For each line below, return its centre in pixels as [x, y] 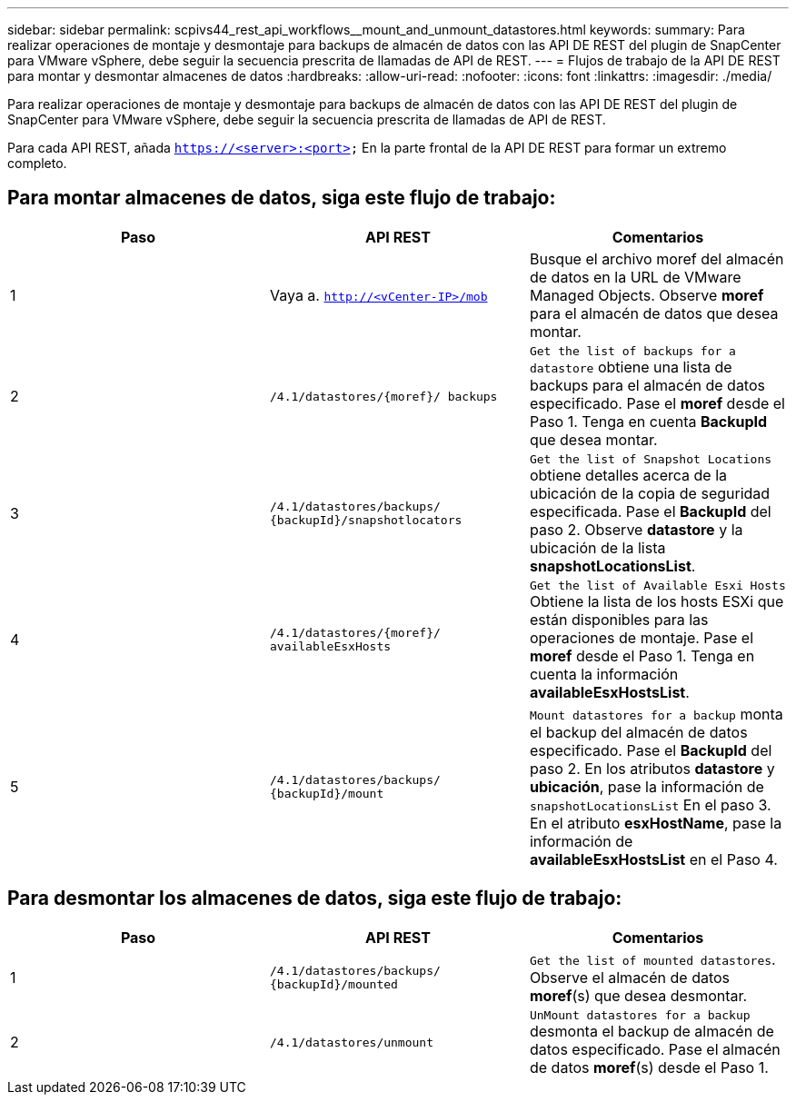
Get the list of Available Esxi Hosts [657, 585]
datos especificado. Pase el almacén [655, 1049]
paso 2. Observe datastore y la [636, 529]
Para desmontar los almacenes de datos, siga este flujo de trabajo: [315, 898]
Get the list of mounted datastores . [652, 959]
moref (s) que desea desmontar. [638, 995]
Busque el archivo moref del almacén [657, 258]
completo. [37, 163]
